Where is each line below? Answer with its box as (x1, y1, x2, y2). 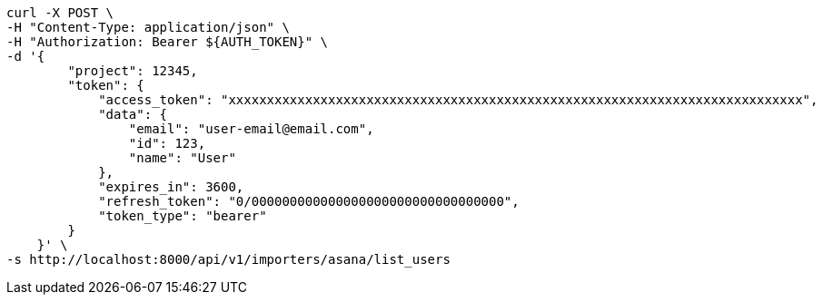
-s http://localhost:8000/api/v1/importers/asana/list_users (6, 252, 451, 267)
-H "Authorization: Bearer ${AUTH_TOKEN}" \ (6, 34, 329, 49)
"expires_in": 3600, (98, 180, 244, 194)
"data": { (98, 107, 168, 122)
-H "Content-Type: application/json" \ (6, 20, 290, 34)
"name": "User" (128, 151, 236, 165)
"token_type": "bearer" (98, 209, 267, 223)
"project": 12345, (67, 63, 198, 78)
